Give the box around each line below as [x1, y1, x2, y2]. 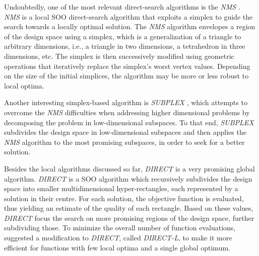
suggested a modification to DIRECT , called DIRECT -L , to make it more [4, 232, 232, 243]
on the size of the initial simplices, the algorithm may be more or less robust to [4, 70, 249, 81]
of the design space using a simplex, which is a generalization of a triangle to [4, 31, 241, 41]
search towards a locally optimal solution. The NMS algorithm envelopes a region [4, 21, 255, 32]
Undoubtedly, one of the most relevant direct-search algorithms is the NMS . [4, 2, 240, 12]
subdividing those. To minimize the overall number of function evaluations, [4, 222, 236, 233]
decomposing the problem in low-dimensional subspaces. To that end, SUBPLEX [4, 117, 254, 127]
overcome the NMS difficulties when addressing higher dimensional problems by [4, 107, 250, 117]
